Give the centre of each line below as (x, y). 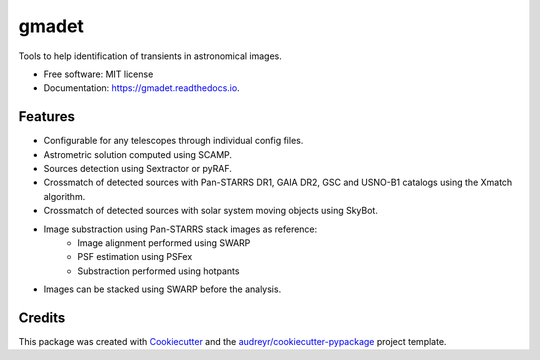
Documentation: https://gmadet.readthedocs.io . (141, 88)
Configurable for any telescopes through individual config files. (173, 141)
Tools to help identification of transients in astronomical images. (150, 56)
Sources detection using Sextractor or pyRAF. (137, 169)
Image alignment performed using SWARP (164, 242)
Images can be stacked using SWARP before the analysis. (162, 289)
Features (46, 116)
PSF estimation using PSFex (135, 257)
